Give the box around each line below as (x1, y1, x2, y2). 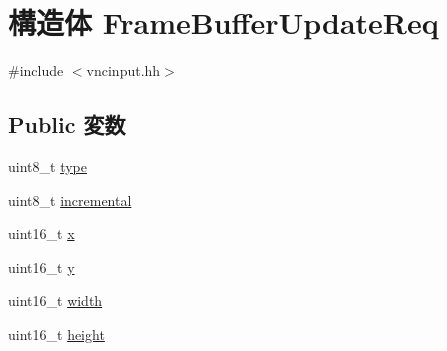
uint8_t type (8, 155, 87, 176)
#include (8, 60, 64, 81)
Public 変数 (8, 109, 126, 140)
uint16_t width (8, 290, 103, 311)
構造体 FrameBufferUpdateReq (8, 2, 439, 43)
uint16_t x (8, 223, 75, 244)
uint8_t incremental (8, 189, 132, 210)
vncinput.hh (86, 60, 161, 81)
